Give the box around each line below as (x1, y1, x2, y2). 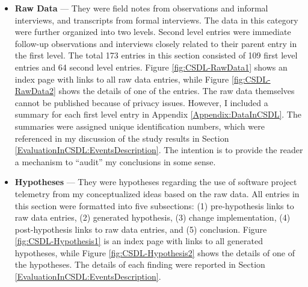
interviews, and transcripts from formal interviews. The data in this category (14, 13, 298, 26)
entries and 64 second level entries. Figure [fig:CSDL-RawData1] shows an (14, 60, 288, 73)
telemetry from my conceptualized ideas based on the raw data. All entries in (14, 187, 300, 200)
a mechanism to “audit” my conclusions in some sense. (14, 155, 216, 168)
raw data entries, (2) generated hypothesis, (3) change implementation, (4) (14, 211, 291, 224)
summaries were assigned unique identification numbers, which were (14, 119, 265, 132)
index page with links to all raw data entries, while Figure (14, 72, 229, 85)
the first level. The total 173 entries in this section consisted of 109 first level (14, 49, 298, 61)
